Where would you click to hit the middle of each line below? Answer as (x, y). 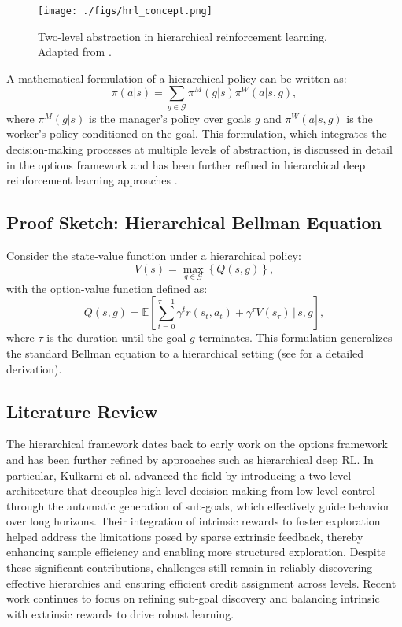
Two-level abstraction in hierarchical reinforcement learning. (183, 36)
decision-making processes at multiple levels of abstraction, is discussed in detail (199, 148)
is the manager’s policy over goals (170, 118)
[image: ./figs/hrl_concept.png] (125, 11)
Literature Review (82, 411)
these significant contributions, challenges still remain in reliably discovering (190, 568)
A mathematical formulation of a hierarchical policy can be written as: (177, 78)
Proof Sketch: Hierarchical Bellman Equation (194, 223)
